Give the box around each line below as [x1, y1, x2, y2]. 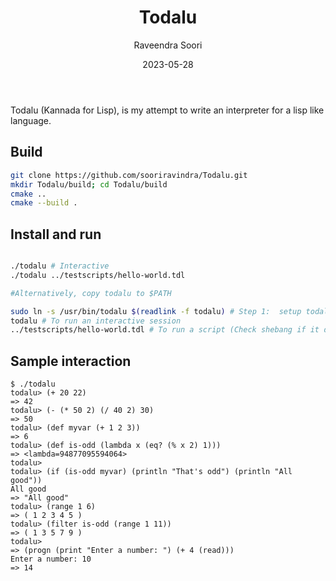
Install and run [10, 226, 102, 243]
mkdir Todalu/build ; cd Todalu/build [10, 179, 168, 190]
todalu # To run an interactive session [10, 316, 182, 326]
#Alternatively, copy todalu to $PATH [10, 288, 172, 298]
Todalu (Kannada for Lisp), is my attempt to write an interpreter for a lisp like [10, 104, 325, 116]
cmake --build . [10, 198, 78, 208]
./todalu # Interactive [10, 261, 110, 271]
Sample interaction [10, 352, 132, 370]
